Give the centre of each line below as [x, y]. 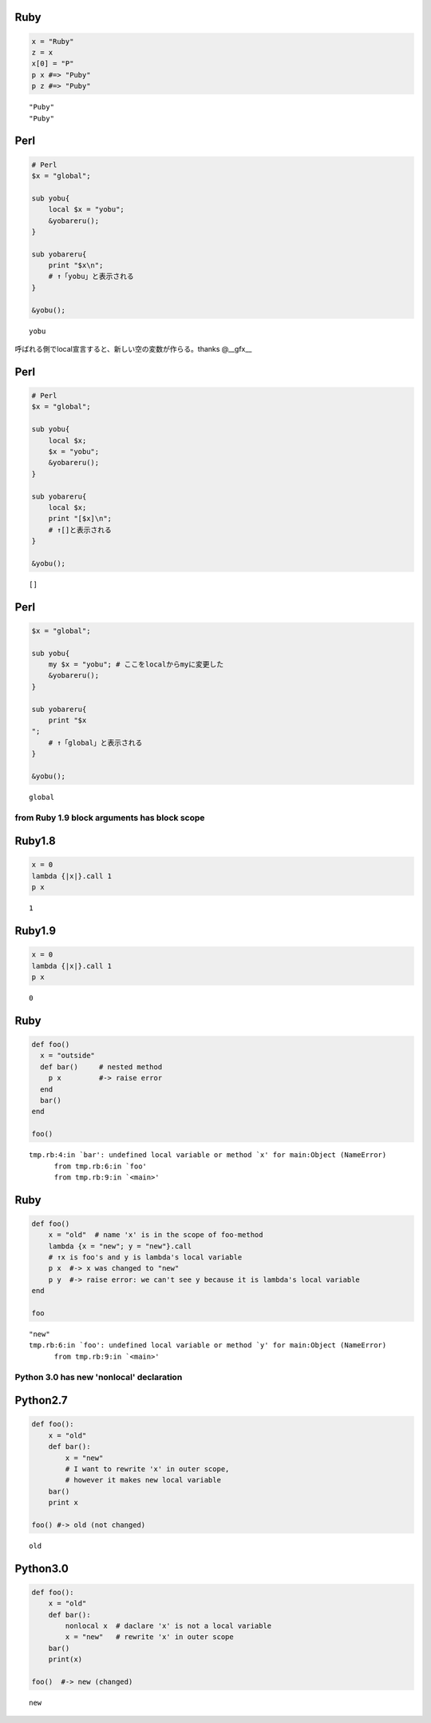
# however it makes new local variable [143, 1480]
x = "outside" [68, 1056]
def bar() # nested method [101, 1066]
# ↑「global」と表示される [95, 742]
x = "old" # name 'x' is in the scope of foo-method [156, 1235]
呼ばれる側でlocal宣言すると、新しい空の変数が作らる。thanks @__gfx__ [133, 349]
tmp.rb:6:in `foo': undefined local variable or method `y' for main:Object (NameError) [208, 1345]
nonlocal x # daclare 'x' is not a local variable [168, 1626]
